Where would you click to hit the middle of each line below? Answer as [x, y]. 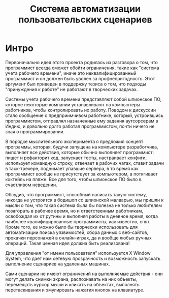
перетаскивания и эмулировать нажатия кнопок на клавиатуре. [75, 290]
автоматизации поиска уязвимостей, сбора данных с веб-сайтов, [77, 232]
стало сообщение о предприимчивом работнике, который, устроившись [84, 115]
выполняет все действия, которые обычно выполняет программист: [79, 152]
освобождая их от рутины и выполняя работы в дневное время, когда [82, 216]
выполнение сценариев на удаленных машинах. [58, 264]
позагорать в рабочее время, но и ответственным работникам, [74, 211]
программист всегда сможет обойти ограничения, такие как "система [82, 68]
